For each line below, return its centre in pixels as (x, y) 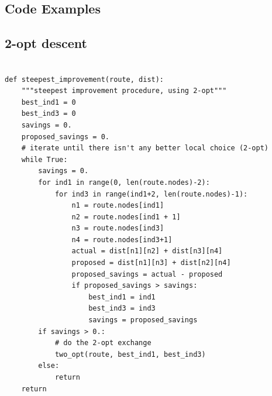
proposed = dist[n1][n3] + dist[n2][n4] (151, 263)
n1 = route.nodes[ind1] (118, 206)
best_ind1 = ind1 (122, 297)
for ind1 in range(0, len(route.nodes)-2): (124, 182)
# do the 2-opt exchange (103, 343)
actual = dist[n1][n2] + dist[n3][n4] (147, 251)
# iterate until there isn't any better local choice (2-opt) (145, 148)
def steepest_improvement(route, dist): (85, 79)
